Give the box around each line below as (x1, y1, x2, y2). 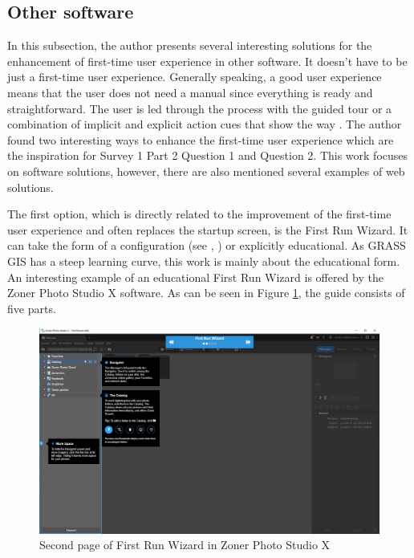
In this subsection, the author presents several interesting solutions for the (7, 37, 372, 54)
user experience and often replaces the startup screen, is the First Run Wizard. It (7, 221, 408, 238)
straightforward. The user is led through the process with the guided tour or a (7, 100, 392, 116)
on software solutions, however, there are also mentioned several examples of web (7, 162, 405, 179)
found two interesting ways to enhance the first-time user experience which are (7, 131, 394, 148)
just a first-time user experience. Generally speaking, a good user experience (7, 68, 382, 85)
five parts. (7, 299, 56, 316)
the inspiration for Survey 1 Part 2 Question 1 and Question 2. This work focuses (7, 147, 408, 164)
